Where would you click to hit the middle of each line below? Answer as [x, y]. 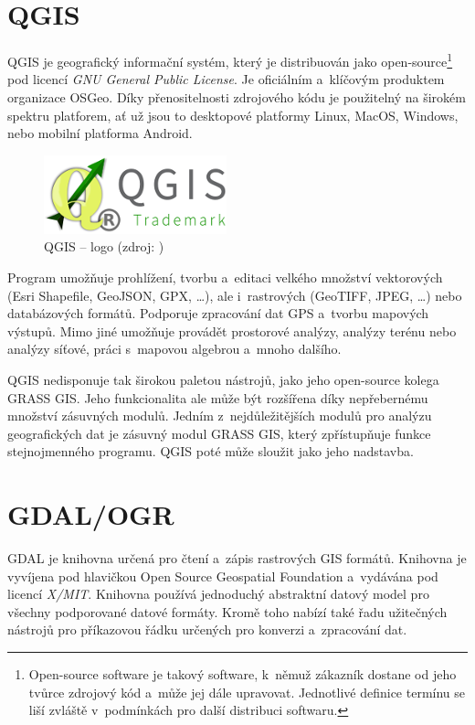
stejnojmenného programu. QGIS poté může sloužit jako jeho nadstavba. [211, 451]
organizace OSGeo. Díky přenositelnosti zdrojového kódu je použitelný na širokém [237, 96]
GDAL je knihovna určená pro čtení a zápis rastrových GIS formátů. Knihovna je [237, 558]
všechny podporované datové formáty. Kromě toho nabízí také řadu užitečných [227, 611]
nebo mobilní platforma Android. [100, 133]
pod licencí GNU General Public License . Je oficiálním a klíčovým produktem [226, 79]
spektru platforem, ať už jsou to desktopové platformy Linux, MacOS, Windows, [233, 115]
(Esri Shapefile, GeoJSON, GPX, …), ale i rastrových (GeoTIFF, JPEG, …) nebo [235, 295]
